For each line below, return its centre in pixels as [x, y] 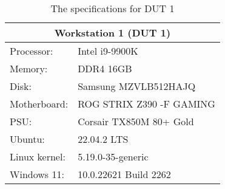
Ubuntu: [27, 139]
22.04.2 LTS [103, 139]
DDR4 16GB [105, 68]
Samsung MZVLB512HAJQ [137, 86]
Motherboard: [39, 104]
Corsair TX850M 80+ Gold [136, 121]
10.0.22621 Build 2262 [124, 174]
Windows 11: [37, 174]
